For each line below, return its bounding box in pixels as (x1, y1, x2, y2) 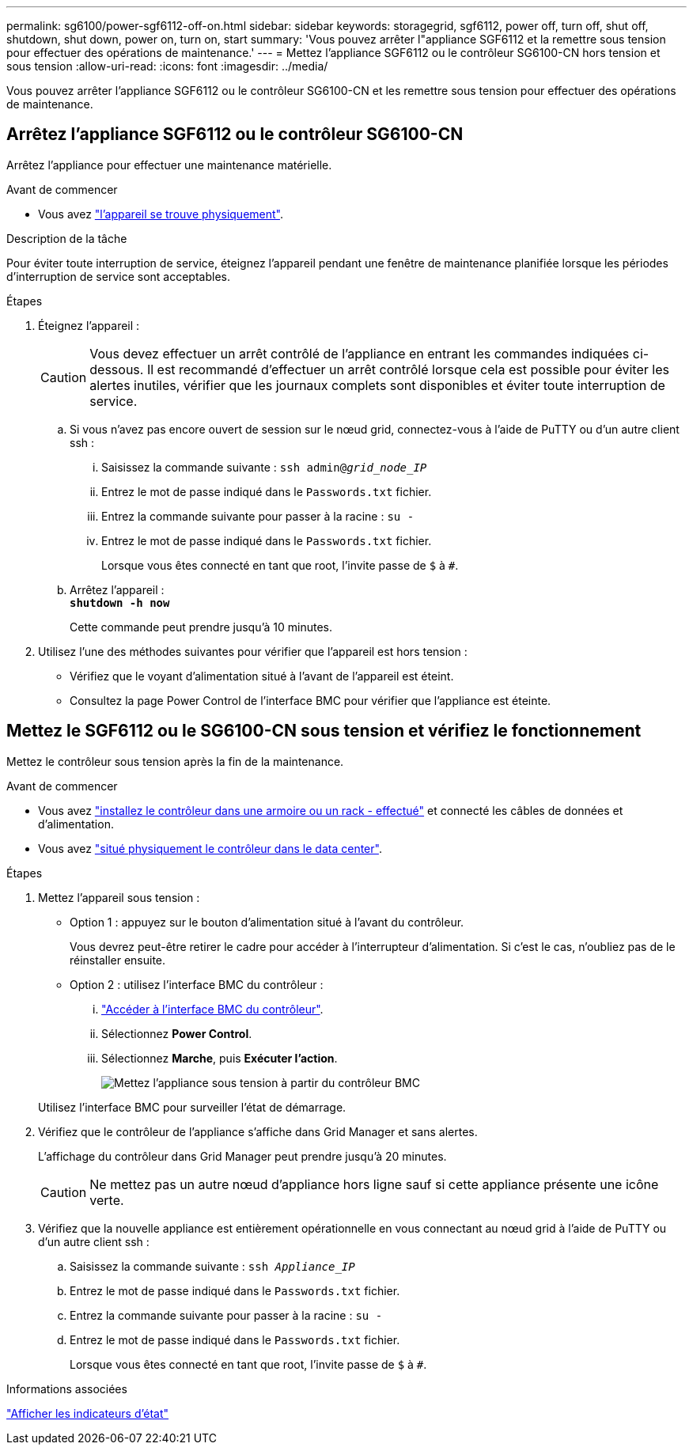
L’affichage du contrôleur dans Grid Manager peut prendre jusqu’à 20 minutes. (38, 1149, 447, 1163)
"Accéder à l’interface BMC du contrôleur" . (101, 1002, 324, 1016)
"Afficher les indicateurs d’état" (6, 1406, 169, 1420)
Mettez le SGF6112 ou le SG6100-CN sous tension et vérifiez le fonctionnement (6, 721, 642, 741)
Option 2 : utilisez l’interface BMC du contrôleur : (70, 977, 324, 991)
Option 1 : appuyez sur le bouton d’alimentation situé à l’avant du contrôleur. (70, 915, 464, 929)
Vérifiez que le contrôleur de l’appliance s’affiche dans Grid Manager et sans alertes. (38, 1124, 478, 1138)
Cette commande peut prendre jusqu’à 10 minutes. (70, 619, 332, 634)
